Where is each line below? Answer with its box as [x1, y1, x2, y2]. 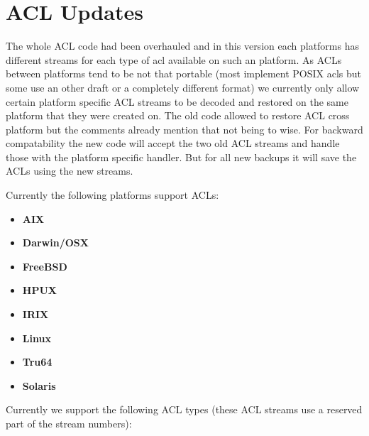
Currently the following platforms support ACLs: [6, 187, 219, 202]
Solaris [22, 378, 56, 393]
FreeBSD [22, 258, 67, 273]
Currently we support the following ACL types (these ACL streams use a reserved [6, 402, 363, 417]
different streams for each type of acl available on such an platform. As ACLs [6, 52, 342, 67]
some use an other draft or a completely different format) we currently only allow [6, 80, 360, 94]
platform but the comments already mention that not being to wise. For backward [6, 121, 363, 136]
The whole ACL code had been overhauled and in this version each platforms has [6, 38, 359, 53]
